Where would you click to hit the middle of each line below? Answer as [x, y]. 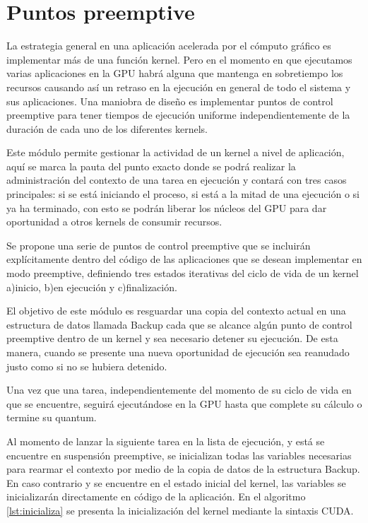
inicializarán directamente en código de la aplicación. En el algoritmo [156, 496]
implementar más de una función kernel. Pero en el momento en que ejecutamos [179, 59]
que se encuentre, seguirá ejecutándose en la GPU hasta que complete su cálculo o [184, 403]
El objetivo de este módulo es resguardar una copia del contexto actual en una [176, 311]
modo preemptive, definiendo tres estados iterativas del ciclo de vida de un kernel [183, 273]
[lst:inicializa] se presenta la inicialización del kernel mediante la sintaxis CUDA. [180, 510]
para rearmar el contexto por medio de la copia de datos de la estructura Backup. [183, 469]
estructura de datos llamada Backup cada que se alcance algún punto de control [179, 324]
